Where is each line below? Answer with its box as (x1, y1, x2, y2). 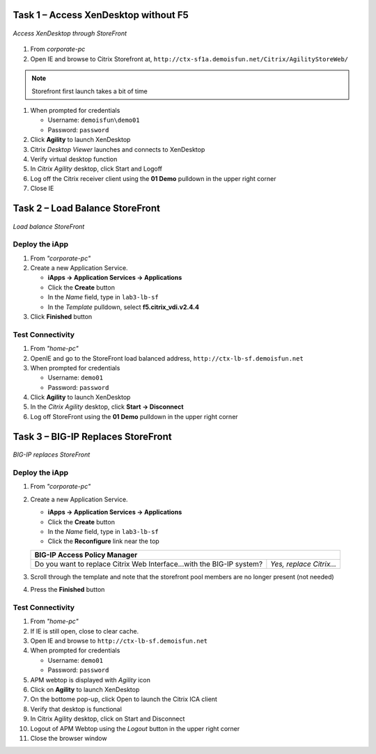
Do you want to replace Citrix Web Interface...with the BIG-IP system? (34, 559, 263, 569)
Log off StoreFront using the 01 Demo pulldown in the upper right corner (30, 412, 238, 421)
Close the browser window (30, 734, 107, 742)
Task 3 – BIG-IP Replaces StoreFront (13, 430, 172, 442)
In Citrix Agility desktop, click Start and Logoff (30, 164, 163, 173)
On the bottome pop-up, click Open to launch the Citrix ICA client (30, 695, 217, 703)
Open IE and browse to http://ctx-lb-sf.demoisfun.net (30, 637, 208, 645)
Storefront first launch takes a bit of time (31, 87, 148, 95)
